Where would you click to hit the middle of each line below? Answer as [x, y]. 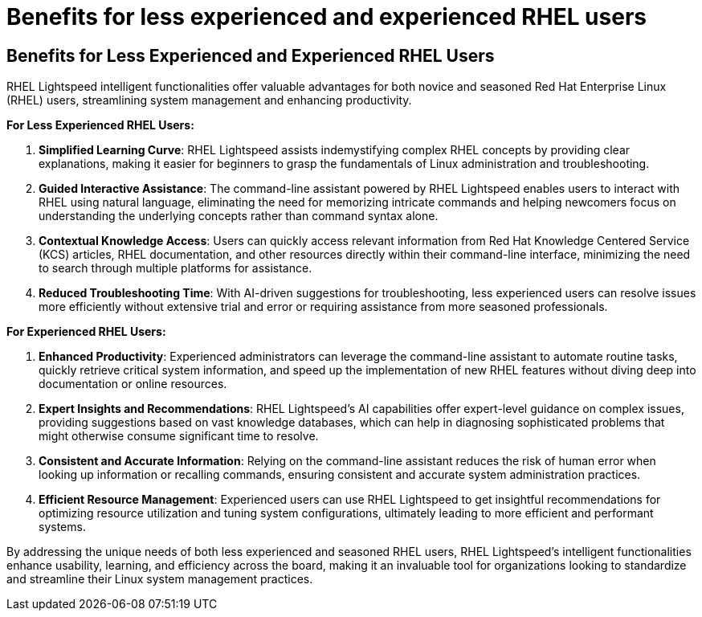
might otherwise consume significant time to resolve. [179, 436]
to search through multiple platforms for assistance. [175, 268]
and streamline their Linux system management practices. [160, 579]
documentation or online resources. [133, 384]
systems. [62, 527]
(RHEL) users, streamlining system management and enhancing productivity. [209, 100]
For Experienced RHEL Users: [86, 332]
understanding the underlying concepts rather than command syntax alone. [239, 216]
